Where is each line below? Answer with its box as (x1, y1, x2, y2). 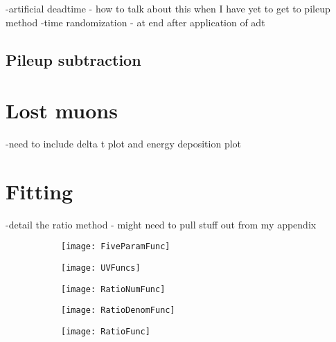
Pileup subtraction (6, 48, 141, 70)
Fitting (6, 177, 73, 205)
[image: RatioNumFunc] (61, 284, 166, 294)
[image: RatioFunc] (61, 327, 150, 337)
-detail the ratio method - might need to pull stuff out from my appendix (6, 217, 317, 231)
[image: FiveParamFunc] (61, 242, 170, 252)
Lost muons (6, 96, 118, 125)
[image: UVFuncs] (61, 263, 141, 273)
